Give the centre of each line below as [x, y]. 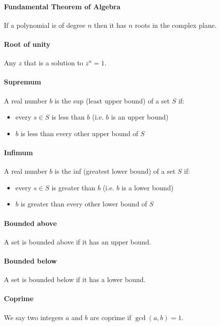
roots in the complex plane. [176, 25]
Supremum [23, 82]
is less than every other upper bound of [80, 133]
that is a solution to [54, 63]
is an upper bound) [140, 117]
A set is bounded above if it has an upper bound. [78, 241]
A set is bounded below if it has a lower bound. [75, 279]
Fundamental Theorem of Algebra [62, 6]
